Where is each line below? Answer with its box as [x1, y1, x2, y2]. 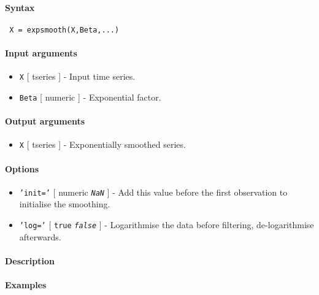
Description [5, 254, 55, 267]
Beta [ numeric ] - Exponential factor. [19, 90, 161, 103]
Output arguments [5, 115, 85, 128]
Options [5, 162, 39, 175]
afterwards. [19, 230, 61, 243]
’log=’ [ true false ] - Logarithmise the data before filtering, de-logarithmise [19, 218, 314, 231]
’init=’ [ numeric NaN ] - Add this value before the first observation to [19, 185, 288, 198]
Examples [5, 278, 47, 291]
